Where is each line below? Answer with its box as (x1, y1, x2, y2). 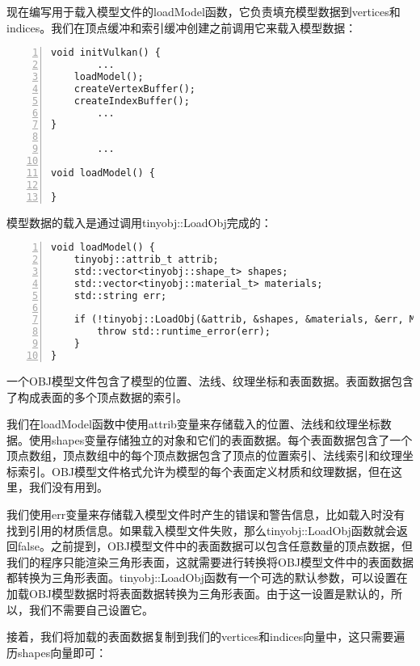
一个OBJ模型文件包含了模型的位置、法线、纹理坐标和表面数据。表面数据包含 (6, 372, 414, 389)
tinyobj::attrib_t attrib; (73, 254, 219, 266)
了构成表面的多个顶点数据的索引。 (6, 388, 187, 405)
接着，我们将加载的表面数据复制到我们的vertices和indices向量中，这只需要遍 (6, 628, 405, 645)
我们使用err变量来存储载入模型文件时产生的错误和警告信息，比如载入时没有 (6, 506, 405, 523)
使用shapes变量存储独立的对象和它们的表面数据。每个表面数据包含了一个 (28, 431, 413, 448)
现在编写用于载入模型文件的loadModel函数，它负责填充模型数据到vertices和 (6, 3, 401, 19)
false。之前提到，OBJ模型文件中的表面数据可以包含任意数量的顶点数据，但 (17, 537, 413, 554)
